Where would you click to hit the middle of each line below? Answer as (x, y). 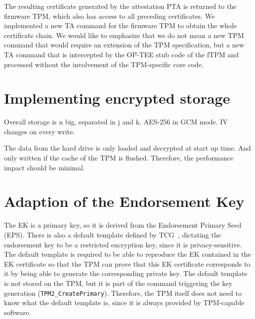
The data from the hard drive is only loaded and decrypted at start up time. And (127, 148)
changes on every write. (40, 131)
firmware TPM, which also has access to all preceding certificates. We (109, 16)
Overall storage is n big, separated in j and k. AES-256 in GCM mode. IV (116, 122)
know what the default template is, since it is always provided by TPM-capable (124, 302)
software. (18, 312)
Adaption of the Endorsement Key (124, 201)
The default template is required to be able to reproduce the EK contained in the (127, 254)
